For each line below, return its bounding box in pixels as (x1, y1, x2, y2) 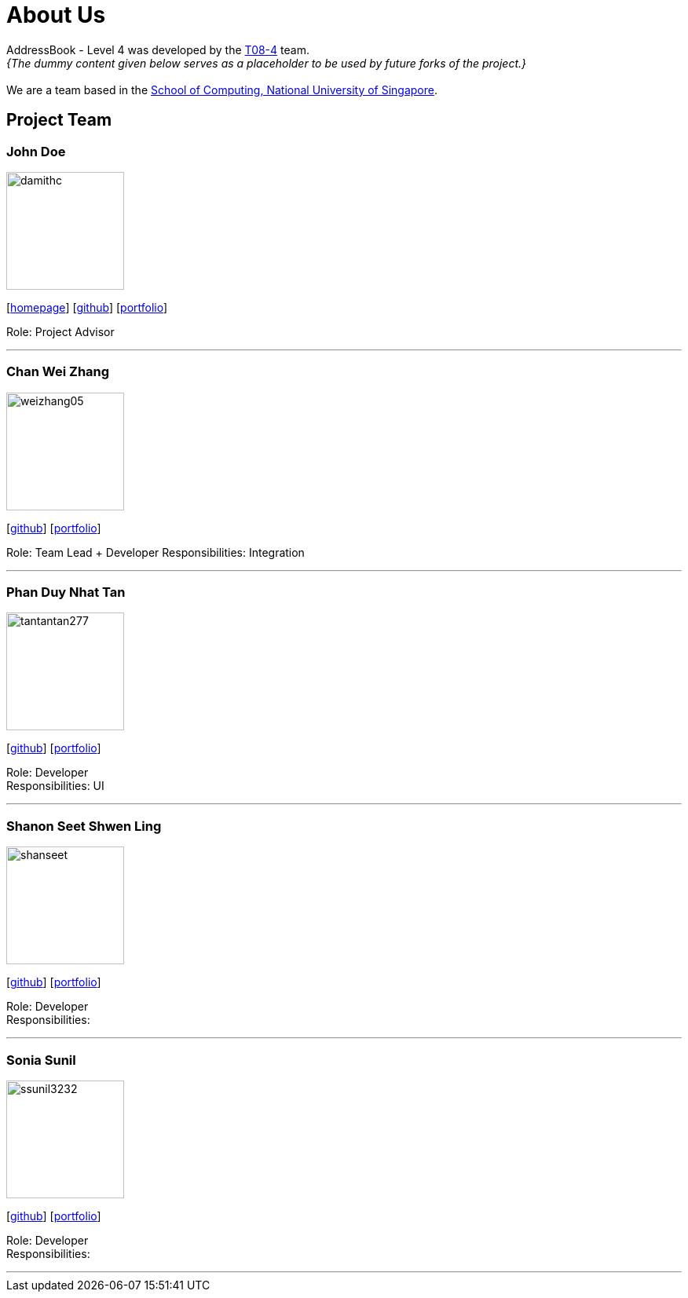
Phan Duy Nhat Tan (6, 584, 126, 601)
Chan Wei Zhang (6, 364, 110, 380)
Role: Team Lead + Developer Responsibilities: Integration (6, 545, 305, 559)
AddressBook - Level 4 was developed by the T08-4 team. (6, 42, 309, 57)
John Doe (6, 143, 66, 159)
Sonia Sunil (6, 1051, 76, 1068)
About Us (6, 2, 106, 28)
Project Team (6, 110, 112, 130)
